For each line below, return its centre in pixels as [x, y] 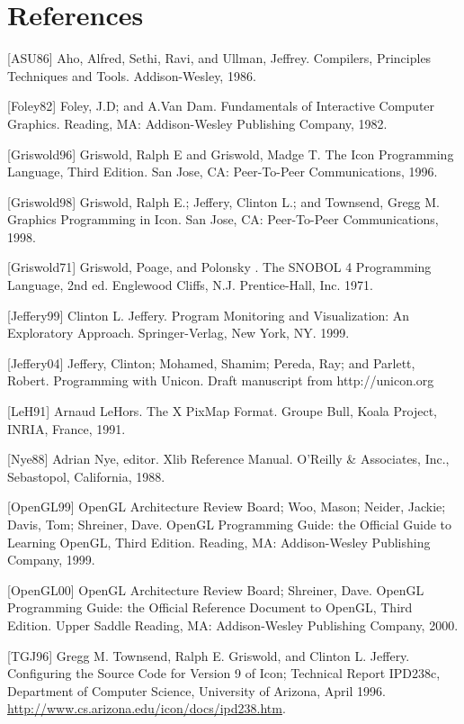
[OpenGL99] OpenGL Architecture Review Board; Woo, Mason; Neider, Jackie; [227, 507]
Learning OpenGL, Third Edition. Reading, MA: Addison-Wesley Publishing [219, 542]
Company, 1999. [51, 560]
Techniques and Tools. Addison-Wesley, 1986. [132, 75]
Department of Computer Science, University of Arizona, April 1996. [196, 690]
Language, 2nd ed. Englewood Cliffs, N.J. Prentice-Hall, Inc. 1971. [190, 285]
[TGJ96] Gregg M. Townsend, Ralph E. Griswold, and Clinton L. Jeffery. [209, 655]
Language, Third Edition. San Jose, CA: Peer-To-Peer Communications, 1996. [223, 172]
